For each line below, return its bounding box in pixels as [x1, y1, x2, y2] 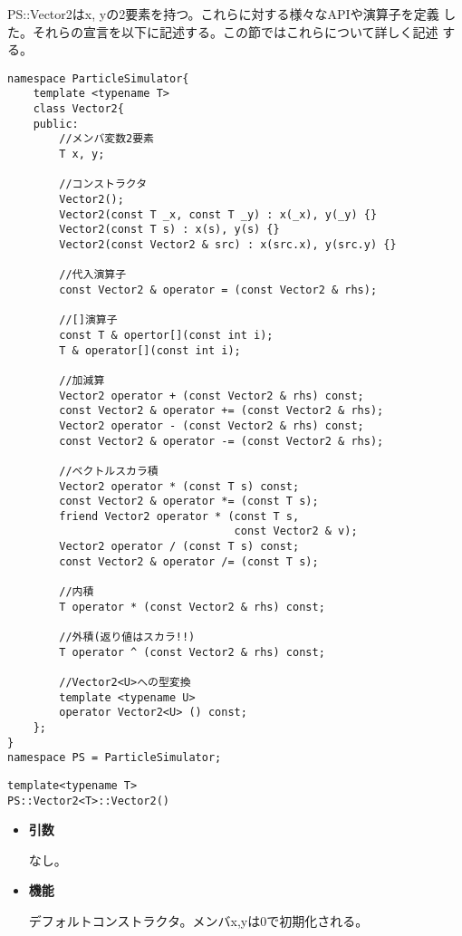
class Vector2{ [33, 102, 124, 116]
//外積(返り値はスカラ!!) [59, 631, 196, 644]
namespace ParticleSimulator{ [7, 72, 189, 85]
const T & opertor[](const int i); [59, 328, 274, 342]
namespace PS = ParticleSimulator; [7, 751, 222, 765]
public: [33, 117, 79, 130]
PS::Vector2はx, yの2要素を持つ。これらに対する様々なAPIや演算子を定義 [7, 5, 439, 23]
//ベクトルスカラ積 [59, 464, 159, 478]
